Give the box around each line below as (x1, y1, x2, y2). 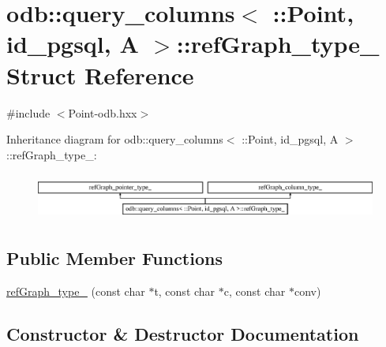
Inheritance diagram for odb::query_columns (6, 131, 223, 147)
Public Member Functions (6, 246, 223, 271)
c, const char (223, 283, 286, 300)
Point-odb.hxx (68, 104, 137, 121)
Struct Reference (6, 58, 194, 91)
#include (6, 104, 51, 121)
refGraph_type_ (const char (6, 283, 145, 300)
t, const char (154, 283, 215, 300)
